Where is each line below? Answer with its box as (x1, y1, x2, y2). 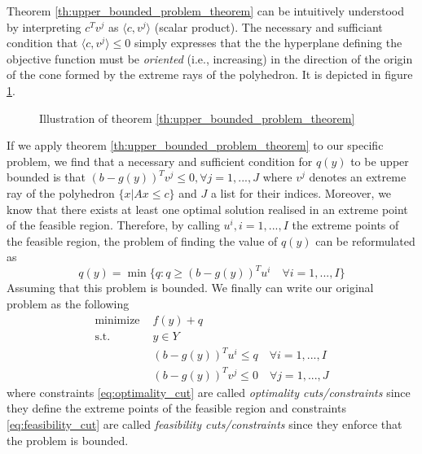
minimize (95, 314, 140, 326)
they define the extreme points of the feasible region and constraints (7, 399, 346, 417)
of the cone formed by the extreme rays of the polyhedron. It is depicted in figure (7, 66, 413, 83)
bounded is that (7, 168, 86, 186)
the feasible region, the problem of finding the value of (7, 232, 278, 249)
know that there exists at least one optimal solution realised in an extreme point (7, 200, 408, 217)
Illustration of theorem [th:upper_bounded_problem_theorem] (39, 109, 355, 126)
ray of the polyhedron (7, 184, 115, 201)
